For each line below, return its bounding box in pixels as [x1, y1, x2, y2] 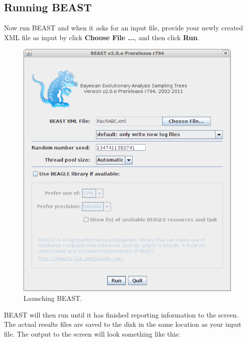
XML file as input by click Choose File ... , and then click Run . [4, 32, 200, 42]
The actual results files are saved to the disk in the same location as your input [4, 319, 242, 329]
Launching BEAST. [23, 293, 82, 303]
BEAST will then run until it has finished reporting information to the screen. [4, 309, 239, 319]
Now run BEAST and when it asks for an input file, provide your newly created [4, 23, 243, 33]
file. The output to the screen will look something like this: [4, 328, 180, 339]
